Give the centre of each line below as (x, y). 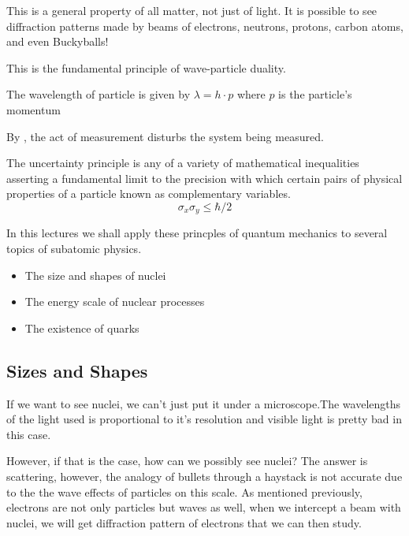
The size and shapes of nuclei (95, 275)
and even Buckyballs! (58, 41)
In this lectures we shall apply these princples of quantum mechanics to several (197, 233)
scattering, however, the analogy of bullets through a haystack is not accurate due (204, 476)
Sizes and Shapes (77, 370)
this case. (29, 434)
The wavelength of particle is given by (99, 94)
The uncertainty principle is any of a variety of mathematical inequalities (183, 163)
